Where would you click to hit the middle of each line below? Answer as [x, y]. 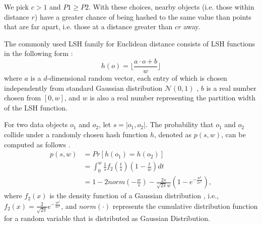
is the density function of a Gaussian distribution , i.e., [134, 195]
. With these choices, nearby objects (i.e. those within [171, 7]
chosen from [23, 98]
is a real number [231, 88]
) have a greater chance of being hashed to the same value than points [143, 16]
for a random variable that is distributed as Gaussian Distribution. [107, 218]
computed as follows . [37, 144]
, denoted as [173, 134]
